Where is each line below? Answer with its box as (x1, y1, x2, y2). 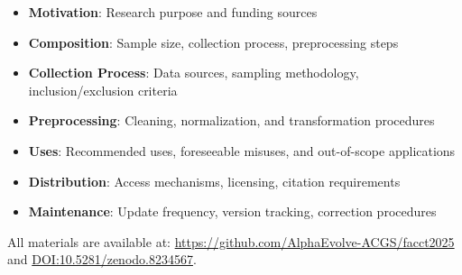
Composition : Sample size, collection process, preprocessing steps (28, 32, 399, 51)
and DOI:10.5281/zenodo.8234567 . (7, 250, 197, 269)
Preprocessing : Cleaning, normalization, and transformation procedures (28, 111, 435, 130)
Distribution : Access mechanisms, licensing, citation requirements (28, 171, 401, 190)
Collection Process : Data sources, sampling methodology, (28, 63, 359, 82)
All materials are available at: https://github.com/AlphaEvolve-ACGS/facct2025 (7, 232, 455, 251)
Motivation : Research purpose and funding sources (28, 3, 318, 21)
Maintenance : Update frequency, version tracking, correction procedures (28, 202, 437, 221)
